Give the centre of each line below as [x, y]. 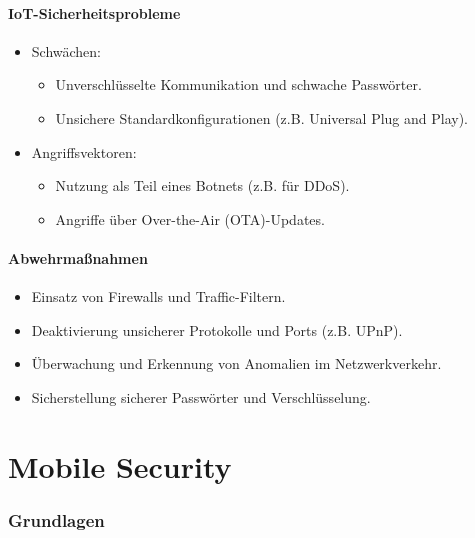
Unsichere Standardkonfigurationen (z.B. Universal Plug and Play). [262, 117]
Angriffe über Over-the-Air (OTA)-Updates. [190, 218]
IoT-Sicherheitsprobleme [94, 12]
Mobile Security [120, 465]
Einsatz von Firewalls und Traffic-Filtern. [158, 296]
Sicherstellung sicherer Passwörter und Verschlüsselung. [201, 396]
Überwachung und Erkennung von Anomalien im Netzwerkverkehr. [236, 363]
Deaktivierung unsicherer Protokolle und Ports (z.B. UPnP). [217, 329]
